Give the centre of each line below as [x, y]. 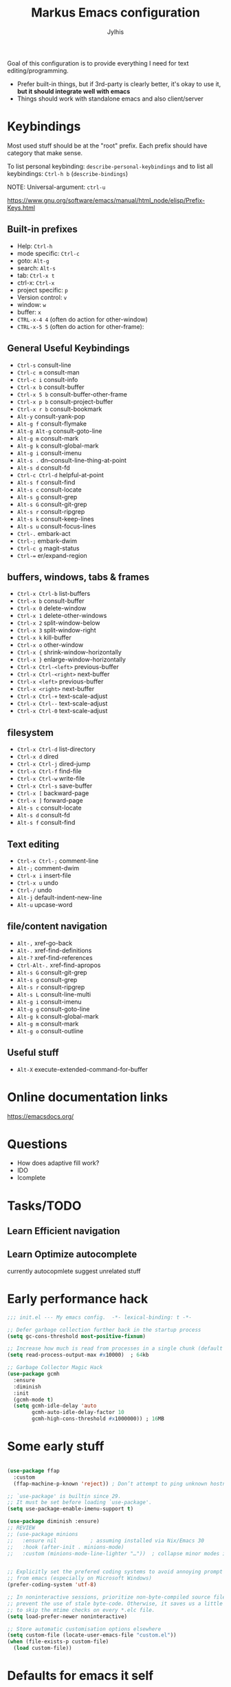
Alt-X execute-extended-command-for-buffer [82, 1069]
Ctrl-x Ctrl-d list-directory [56, 749]
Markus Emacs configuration [115, 13]
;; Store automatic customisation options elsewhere [84, 1629]
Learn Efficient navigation [64, 1231]
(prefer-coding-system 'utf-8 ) [52, 1585]
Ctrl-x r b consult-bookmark [59, 409]
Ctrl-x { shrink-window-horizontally [69, 652]
